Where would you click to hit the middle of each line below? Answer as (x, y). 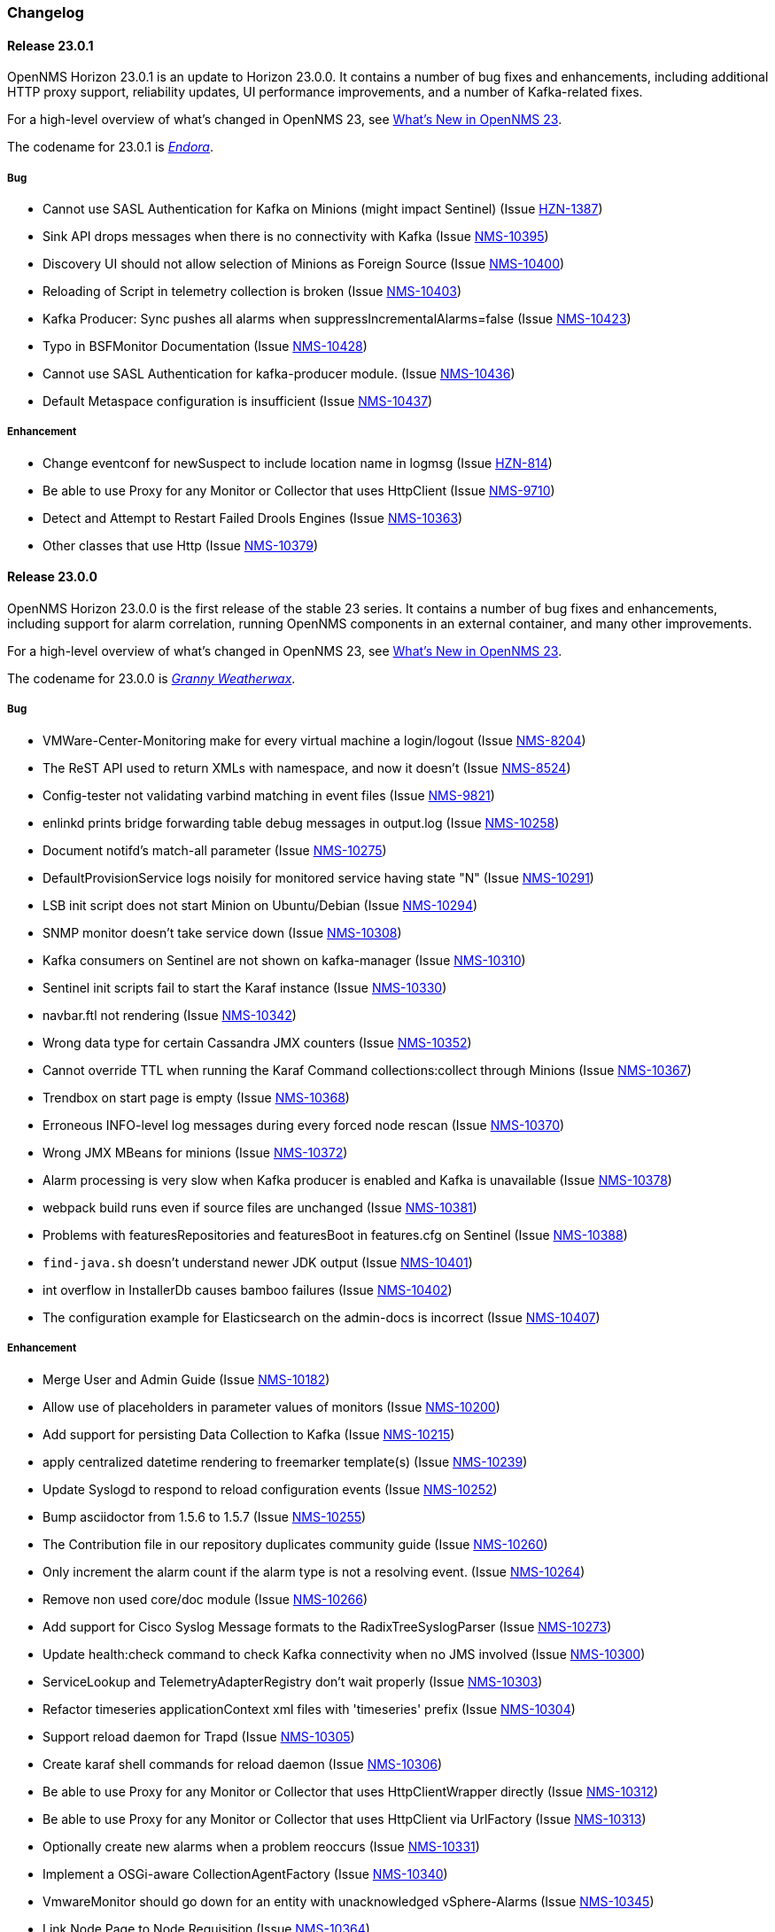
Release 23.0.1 (50, 45)
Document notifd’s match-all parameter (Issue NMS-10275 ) (215, 850)
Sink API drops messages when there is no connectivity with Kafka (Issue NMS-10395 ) (296, 236)
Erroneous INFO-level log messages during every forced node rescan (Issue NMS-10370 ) (304, 1125)
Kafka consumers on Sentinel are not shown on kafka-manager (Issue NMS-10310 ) (284, 960)
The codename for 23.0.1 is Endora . (110, 147)
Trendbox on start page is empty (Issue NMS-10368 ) (196, 1097)
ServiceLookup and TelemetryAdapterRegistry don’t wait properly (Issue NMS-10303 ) (293, 1681)
